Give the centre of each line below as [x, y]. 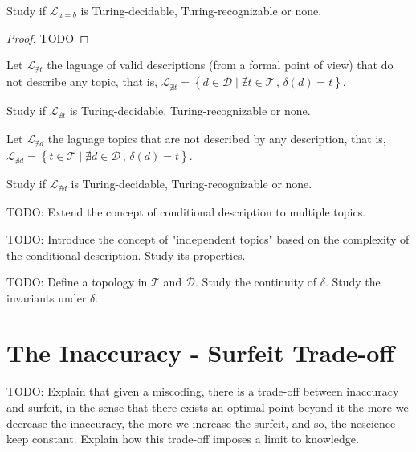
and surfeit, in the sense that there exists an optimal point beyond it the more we [208, 407]
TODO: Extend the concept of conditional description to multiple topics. [186, 212]
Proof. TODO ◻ [48, 37]
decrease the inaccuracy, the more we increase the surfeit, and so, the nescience [201, 423]
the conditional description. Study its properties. [126, 255]
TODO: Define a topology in [77, 282]
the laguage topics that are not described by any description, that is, [217, 138]
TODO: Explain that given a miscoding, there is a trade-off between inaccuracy [203, 391]
